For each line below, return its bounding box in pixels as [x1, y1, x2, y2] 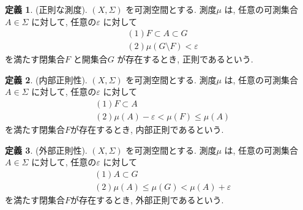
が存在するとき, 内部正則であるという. [70, 123, 224, 136]
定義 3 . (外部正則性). [5, 143, 88, 156]
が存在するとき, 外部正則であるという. [70, 193, 224, 206]
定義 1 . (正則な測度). [5, 3, 88, 15]
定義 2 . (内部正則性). [5, 73, 88, 86]
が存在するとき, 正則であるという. [117, 53, 253, 66]
